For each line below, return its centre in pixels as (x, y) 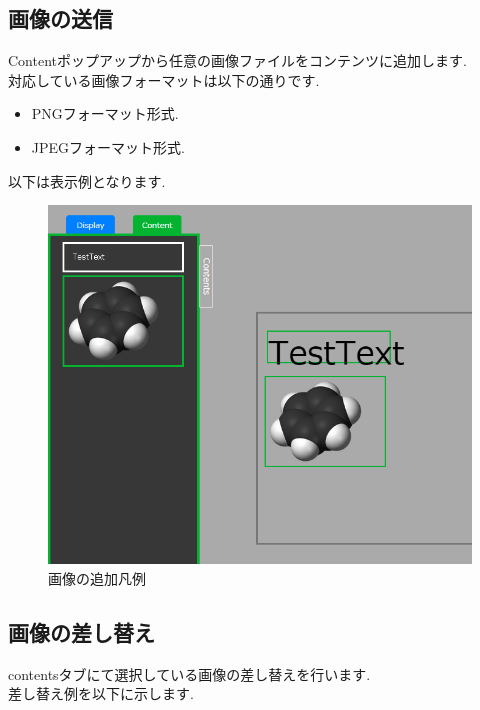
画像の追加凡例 (97, 577)
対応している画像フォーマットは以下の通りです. (164, 79)
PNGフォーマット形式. (105, 113)
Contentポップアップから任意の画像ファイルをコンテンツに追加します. (237, 60)
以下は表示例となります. (87, 180)
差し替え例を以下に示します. (101, 693)
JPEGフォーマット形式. (108, 146)
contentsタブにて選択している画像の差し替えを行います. (189, 673)
